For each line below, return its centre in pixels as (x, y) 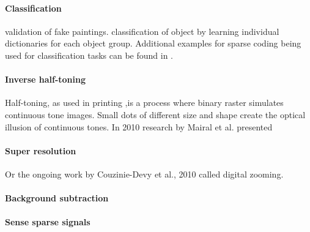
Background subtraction (57, 198)
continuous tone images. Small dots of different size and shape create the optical (155, 114)
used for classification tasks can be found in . (89, 55)
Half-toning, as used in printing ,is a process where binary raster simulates (144, 103)
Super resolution (41, 150)
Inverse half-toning (45, 79)
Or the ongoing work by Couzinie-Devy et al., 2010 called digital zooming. (144, 174)
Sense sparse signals (48, 222)
